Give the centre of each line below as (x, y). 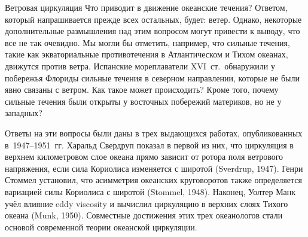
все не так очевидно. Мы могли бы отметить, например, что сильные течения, (147, 42)
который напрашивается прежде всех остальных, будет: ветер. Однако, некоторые (153, 19)
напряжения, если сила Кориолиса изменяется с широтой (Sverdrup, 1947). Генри (154, 168)
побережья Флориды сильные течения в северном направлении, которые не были (152, 78)
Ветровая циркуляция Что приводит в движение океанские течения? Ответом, (146, 7)
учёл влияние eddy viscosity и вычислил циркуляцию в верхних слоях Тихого (147, 203)
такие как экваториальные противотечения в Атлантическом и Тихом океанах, (147, 54)
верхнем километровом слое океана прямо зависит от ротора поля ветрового (144, 157)
